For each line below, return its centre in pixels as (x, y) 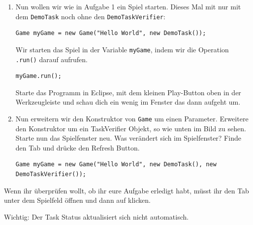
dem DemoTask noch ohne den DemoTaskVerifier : (90, 16)
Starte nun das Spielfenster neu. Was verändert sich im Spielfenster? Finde (128, 138)
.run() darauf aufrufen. (51, 59)
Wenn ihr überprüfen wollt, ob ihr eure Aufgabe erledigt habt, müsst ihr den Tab (126, 190)
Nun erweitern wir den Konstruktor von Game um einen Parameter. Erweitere (132, 118)
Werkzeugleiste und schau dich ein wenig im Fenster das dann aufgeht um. (128, 102)
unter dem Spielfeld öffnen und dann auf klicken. (77, 200)
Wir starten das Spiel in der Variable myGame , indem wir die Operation (122, 49)
